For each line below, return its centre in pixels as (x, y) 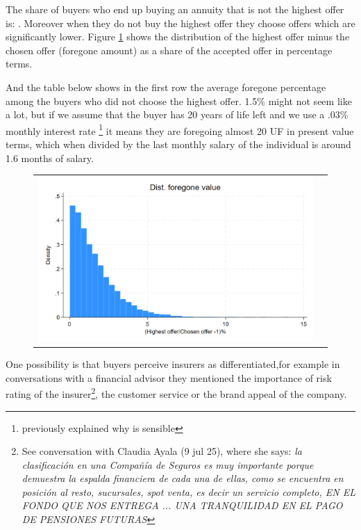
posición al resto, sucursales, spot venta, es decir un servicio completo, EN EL (188, 491)
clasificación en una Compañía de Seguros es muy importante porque (168, 464)
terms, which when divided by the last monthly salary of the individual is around (178, 144)
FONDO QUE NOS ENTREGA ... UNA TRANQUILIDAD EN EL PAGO (182, 505)
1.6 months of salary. (50, 158)
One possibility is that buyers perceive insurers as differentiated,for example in (173, 364)
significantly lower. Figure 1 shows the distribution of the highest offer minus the (178, 37)
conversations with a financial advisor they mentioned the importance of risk (169, 377)
